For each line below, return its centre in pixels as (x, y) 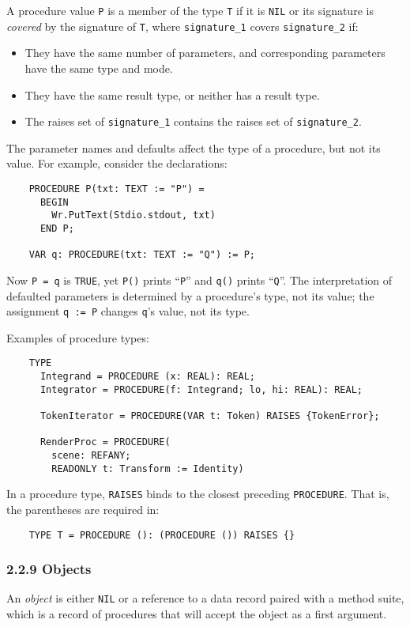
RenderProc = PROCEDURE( (105, 442)
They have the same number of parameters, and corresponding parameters (205, 53)
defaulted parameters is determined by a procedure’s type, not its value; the (190, 295)
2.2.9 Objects (49, 569)
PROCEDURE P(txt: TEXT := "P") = (117, 189)
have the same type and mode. (99, 68)
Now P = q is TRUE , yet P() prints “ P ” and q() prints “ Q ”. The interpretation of (199, 280)
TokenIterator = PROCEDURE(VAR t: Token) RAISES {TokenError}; (210, 416)
